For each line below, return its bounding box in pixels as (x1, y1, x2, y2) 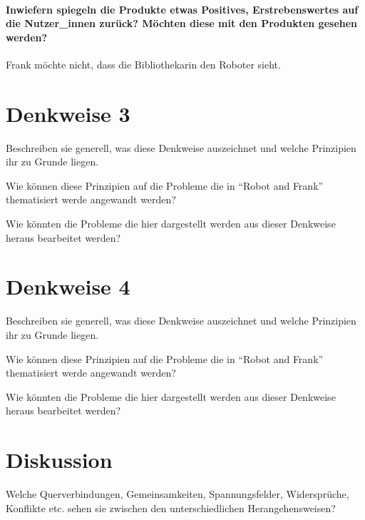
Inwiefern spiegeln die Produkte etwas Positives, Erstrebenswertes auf (6, 1, 359, 16)
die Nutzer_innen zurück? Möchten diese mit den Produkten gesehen (6, 16, 358, 31)
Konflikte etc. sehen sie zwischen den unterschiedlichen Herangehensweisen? (6, 500, 336, 515)
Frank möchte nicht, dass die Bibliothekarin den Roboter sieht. (6, 56, 281, 71)
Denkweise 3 (6, 98, 130, 128)
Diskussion (6, 445, 113, 474)
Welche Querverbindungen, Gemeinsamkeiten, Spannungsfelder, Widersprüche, (6, 486, 349, 501)
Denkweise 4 (6, 272, 130, 301)
